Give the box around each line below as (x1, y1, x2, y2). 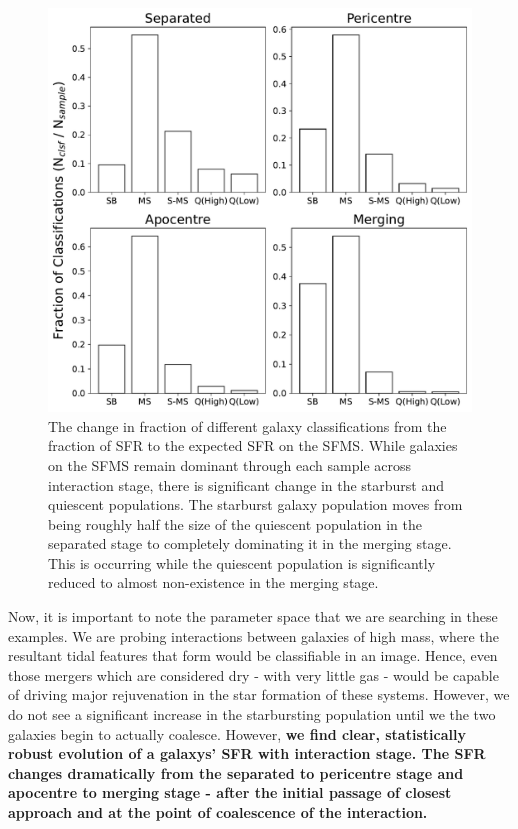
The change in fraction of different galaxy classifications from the (48, 415, 447, 436)
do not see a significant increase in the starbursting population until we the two (8, 704, 496, 725)
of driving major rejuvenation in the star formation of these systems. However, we (8, 684, 510, 705)
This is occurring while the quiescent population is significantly (48, 552, 436, 573)
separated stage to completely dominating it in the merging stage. (48, 533, 452, 554)
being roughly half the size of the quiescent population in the (48, 513, 422, 534)
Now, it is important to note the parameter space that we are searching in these (8, 606, 498, 627)
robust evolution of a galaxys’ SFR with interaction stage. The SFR (8, 743, 486, 764)
